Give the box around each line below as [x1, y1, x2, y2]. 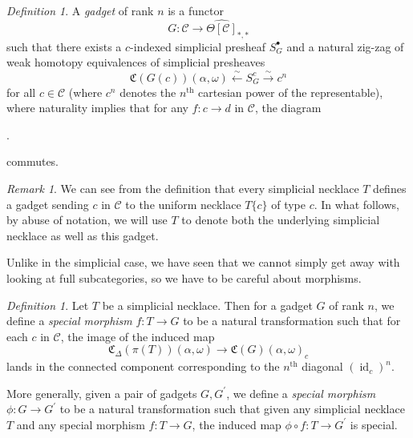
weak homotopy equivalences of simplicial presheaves [6, 54, 265, 70]
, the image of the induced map [60, 327, 215, 344]
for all [6, 83, 36, 100]
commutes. [6, 153, 59, 170]
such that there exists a [6, 38, 122, 54]
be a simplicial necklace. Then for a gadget [102, 296, 313, 313]
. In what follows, [314, 195, 399, 212]
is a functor [168, 2, 224, 18]
